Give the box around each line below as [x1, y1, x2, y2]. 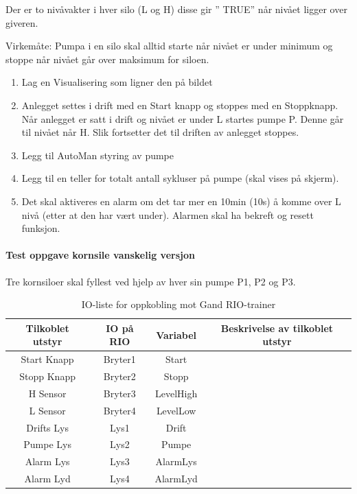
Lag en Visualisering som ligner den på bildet [21, 75, 213, 89]
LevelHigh [155, 386, 198, 400]
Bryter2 [103, 368, 136, 383]
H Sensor [28, 386, 67, 400]
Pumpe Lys [23, 437, 71, 451]
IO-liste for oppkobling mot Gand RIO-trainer [81, 297, 276, 311]
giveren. [5, 15, 38, 30]
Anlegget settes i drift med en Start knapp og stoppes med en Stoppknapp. [21, 97, 338, 112]
